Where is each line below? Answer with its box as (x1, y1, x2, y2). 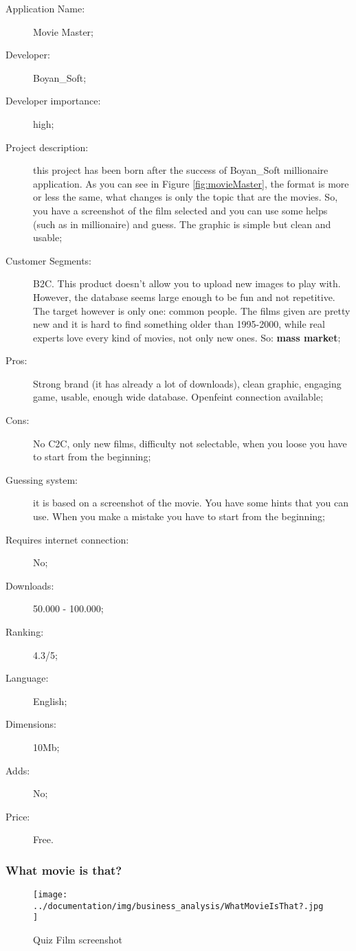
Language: (5, 671, 49, 685)
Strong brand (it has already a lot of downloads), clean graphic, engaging (33, 376, 342, 390)
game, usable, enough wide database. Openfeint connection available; (33, 390, 324, 404)
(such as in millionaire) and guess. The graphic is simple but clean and (33, 216, 331, 231)
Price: (5, 809, 30, 823)
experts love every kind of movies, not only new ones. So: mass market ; (33, 330, 341, 344)
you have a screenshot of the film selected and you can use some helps (33, 203, 328, 217)
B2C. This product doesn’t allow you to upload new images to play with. (33, 276, 341, 291)
